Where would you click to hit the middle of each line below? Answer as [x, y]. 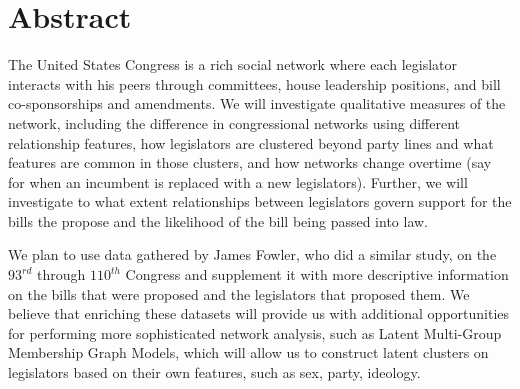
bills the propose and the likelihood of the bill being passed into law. [218, 220]
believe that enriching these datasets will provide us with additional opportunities [259, 313]
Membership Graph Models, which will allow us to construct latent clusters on [248, 352]
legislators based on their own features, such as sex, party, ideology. [214, 372]
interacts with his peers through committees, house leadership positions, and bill [254, 83]
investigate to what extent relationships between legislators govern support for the [260, 201]
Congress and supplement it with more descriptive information [317, 274]
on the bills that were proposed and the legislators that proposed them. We [239, 293]
